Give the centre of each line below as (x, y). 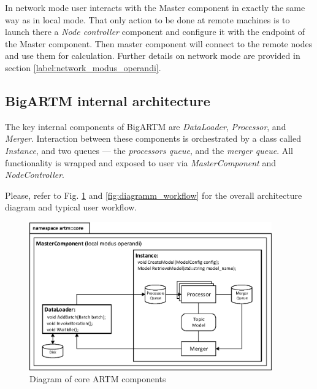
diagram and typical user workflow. (71, 207)
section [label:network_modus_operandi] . (83, 67)
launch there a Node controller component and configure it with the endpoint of (155, 32)
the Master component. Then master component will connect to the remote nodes (159, 43)
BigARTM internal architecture (108, 100)
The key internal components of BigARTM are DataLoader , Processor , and (146, 126)
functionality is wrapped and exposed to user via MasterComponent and (140, 162)
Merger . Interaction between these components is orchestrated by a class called (153, 138)
